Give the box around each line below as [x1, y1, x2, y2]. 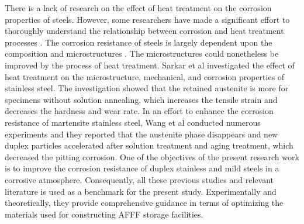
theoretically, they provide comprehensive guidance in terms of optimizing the [5, 197, 284, 209]
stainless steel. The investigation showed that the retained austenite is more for [5, 82, 289, 94]
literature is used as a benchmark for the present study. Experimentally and [5, 185, 277, 197]
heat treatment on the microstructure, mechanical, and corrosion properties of [5, 70, 285, 82]
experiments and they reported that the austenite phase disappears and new [5, 127, 278, 140]
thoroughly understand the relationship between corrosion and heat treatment [5, 25, 284, 37]
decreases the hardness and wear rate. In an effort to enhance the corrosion [5, 105, 274, 117]
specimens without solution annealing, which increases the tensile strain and [5, 93, 278, 105]
